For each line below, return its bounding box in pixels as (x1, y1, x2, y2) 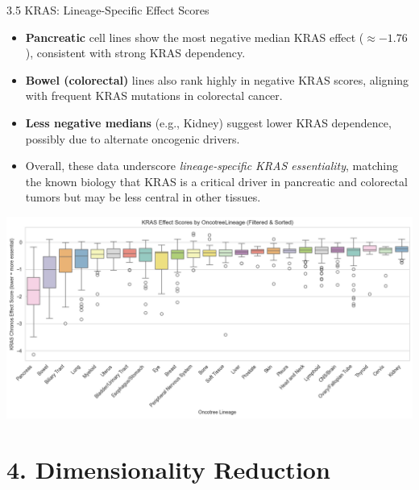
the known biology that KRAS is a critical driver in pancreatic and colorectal (25, 172, 408, 189)
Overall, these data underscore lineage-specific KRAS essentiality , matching (25, 157, 398, 174)
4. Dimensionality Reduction (6, 452, 330, 485)
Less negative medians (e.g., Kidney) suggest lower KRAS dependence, (25, 114, 392, 131)
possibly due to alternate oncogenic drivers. (25, 130, 240, 147)
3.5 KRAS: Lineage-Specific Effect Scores (6, 2, 209, 18)
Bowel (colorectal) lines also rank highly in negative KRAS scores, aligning (25, 71, 409, 88)
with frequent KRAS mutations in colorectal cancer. (25, 87, 283, 104)
